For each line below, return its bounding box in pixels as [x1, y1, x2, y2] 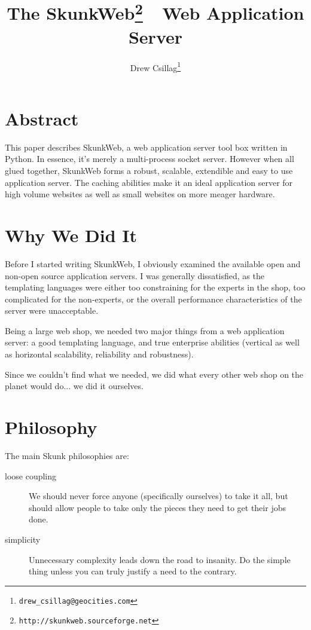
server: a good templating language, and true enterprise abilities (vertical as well [5, 336, 300, 348]
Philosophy [5, 415, 97, 439]
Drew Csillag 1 [130, 59, 181, 74]
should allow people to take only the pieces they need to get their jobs [29, 501, 286, 513]
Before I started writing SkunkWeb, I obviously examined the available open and [5, 257, 301, 270]
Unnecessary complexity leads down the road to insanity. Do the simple [29, 553, 291, 565]
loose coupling [5, 469, 57, 482]
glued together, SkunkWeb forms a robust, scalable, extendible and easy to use [5, 164, 293, 177]
